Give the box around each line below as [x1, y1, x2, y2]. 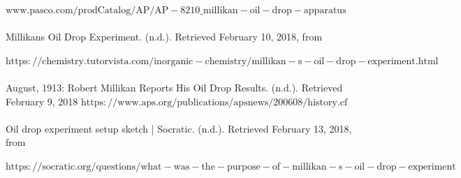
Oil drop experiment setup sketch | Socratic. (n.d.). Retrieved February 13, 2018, [6, 121, 352, 135]
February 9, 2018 [6, 94, 78, 108]
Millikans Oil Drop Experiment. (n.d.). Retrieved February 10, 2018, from [6, 29, 323, 44]
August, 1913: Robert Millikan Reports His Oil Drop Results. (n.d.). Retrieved [6, 80, 343, 94]
